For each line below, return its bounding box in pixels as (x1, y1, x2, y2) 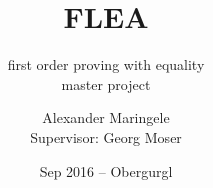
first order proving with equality (7, 54, 205, 75)
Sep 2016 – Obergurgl (39, 160, 173, 181)
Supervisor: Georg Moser (30, 126, 182, 147)
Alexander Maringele (42, 107, 170, 128)
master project (61, 73, 151, 94)
